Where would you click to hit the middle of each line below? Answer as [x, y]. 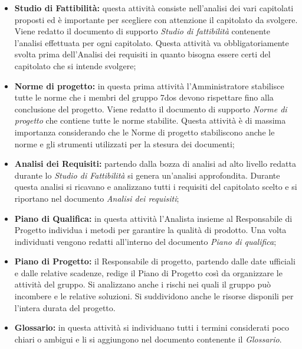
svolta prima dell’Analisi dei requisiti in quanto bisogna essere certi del [142, 54]
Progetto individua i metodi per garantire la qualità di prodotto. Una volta [150, 230]
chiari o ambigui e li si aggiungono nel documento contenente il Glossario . [148, 339]
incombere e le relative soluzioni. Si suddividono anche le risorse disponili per [154, 296]
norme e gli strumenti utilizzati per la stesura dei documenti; [124, 143]
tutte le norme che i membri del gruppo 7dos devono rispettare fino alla [144, 97]
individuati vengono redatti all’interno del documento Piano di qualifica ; [145, 241]
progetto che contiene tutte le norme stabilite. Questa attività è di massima [150, 120]
